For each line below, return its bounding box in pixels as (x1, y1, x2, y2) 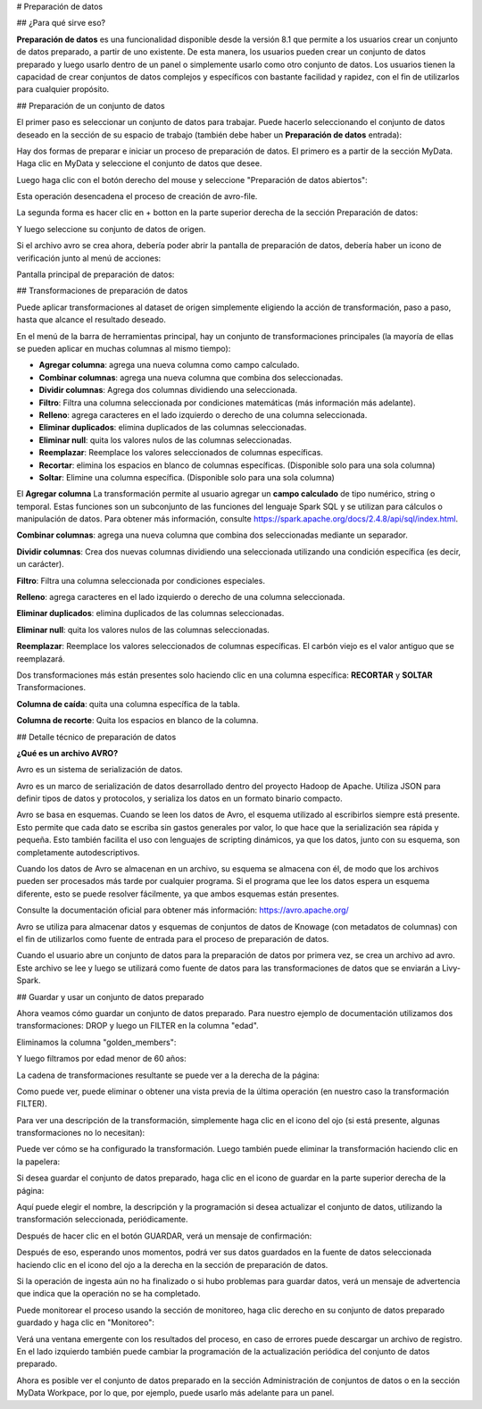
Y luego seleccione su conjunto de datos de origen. (16, 223, 206, 234)
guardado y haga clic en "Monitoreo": (16, 1317, 155, 1328)
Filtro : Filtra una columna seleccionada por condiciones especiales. (16, 575, 265, 586)
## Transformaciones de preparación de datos (16, 286, 188, 296)
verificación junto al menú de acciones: (16, 253, 162, 263)
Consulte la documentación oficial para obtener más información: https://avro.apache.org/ (16, 905, 350, 915)
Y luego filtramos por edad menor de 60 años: (16, 1054, 187, 1064)
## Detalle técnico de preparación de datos (16, 731, 177, 742)
